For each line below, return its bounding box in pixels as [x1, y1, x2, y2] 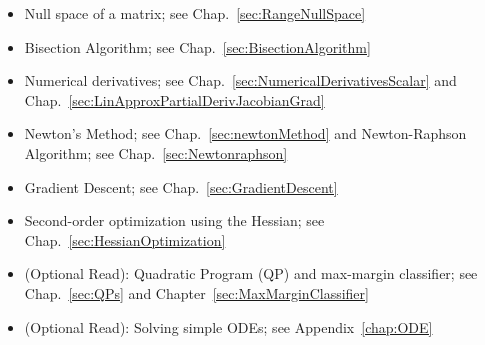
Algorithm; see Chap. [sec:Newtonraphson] [24, 142, 288, 163]
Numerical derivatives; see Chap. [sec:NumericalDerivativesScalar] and [24, 70, 457, 91]
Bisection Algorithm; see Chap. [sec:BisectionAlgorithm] [24, 36, 371, 57]
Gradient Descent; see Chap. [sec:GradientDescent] [24, 176, 338, 197]
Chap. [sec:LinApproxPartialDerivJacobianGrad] [24, 89, 325, 110]
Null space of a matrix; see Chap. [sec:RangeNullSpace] [24, 3, 366, 23]
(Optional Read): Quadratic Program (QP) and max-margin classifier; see [24, 263, 478, 284]
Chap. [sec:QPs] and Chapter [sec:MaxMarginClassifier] [24, 282, 369, 303]
